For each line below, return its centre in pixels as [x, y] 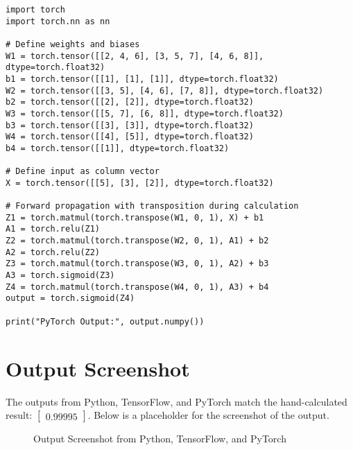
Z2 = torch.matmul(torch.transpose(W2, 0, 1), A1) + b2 [137, 241]
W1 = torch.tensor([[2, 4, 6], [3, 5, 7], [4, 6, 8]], [135, 56]
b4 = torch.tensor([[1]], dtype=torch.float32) [118, 148]
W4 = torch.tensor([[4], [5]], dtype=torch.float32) [130, 137]
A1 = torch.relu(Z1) [53, 229]
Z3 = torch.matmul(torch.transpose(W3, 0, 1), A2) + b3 [137, 264]
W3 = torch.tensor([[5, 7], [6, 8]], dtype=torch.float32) [145, 113]
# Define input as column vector [83, 172]
